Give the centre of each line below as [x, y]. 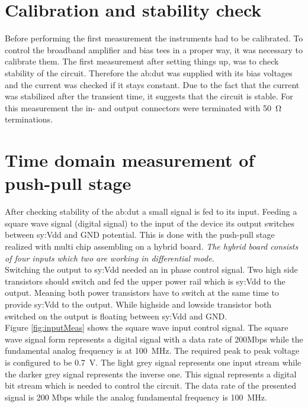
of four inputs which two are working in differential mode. [110, 258]
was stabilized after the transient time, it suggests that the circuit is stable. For [149, 96]
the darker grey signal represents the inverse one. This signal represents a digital [151, 374]
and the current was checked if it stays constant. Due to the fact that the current [152, 84]
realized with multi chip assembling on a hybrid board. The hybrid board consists [152, 246]
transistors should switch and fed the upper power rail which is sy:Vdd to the [145, 281]
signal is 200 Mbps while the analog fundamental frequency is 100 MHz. [136, 397]
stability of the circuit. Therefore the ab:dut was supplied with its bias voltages [149, 72]
